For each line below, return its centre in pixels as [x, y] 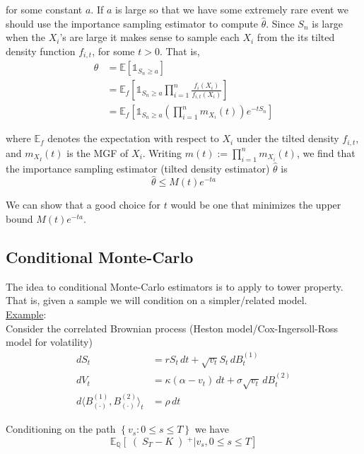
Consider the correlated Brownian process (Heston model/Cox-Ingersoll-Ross [172, 328]
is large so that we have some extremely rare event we [232, 9]
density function [41, 51]
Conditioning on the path [61, 429]
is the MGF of [98, 152]
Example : [26, 314]
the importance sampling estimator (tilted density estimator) [138, 168]
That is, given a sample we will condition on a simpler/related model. [157, 300]
